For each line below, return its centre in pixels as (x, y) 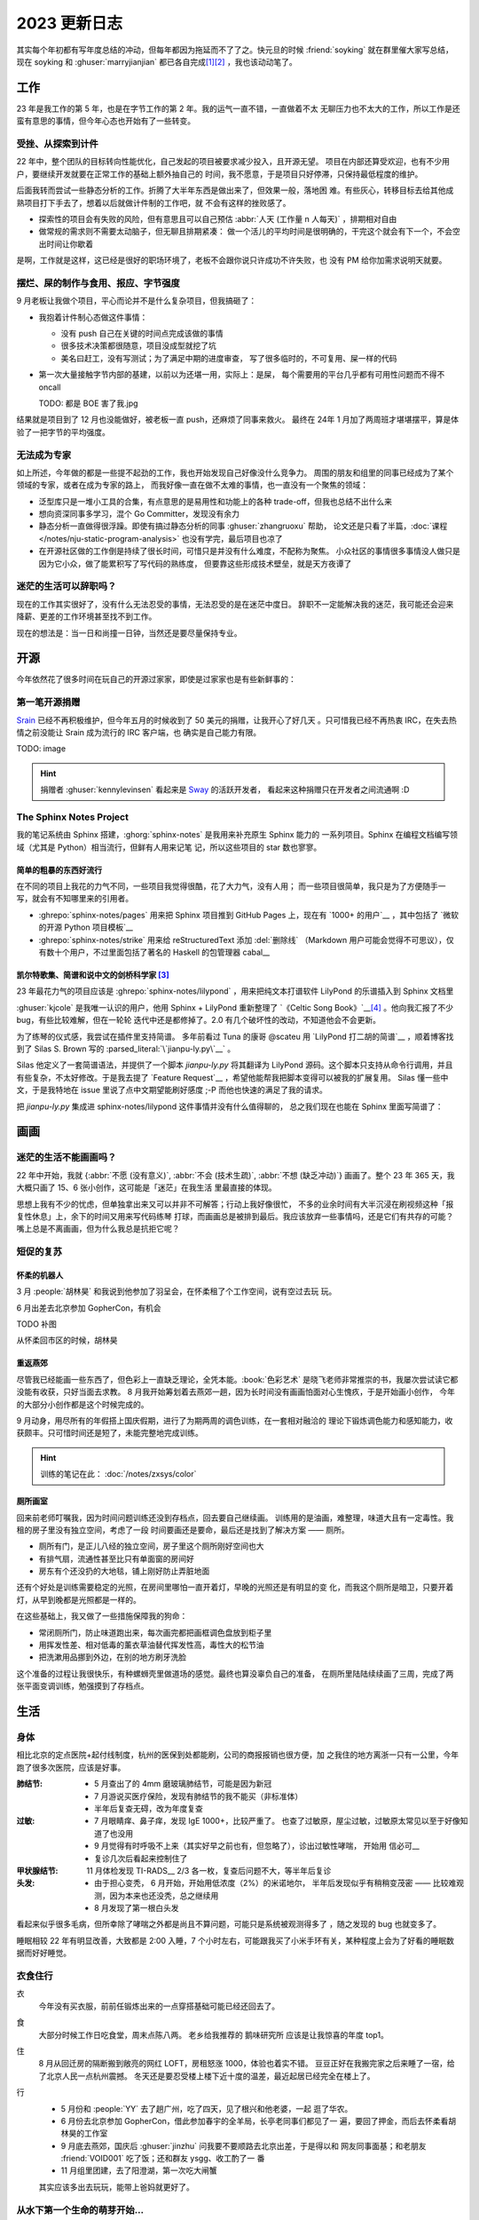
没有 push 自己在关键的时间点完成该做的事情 (142, 334)
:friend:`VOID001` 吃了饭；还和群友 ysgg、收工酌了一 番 (163, 2159)
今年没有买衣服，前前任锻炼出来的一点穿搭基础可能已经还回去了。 (159, 2006)
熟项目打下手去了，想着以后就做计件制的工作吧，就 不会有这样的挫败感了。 (153, 202)
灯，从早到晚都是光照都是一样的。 (79, 1599)
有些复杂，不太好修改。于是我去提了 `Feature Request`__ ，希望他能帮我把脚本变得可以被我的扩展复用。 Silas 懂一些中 (232, 1077)
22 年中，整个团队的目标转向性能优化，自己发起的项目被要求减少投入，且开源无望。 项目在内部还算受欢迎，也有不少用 (233, 162)
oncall (50, 387)
